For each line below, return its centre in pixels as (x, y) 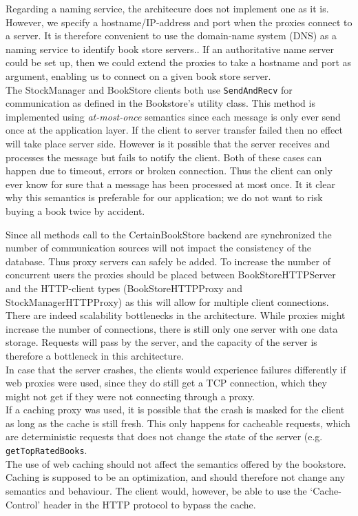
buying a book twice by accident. (75, 210)
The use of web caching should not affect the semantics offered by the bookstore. (176, 463)
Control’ (23, 504)
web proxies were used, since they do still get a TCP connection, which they (166, 383)
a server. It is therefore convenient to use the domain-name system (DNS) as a (171, 35)
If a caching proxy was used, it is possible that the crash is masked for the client (175, 410)
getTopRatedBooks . (46, 450)
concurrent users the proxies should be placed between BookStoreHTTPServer (171, 275)
